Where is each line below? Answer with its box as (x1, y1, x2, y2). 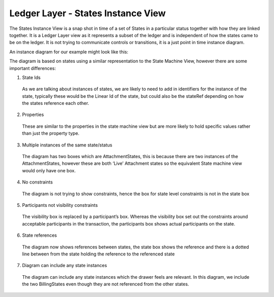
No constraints (22, 179, 53, 185)
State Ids (22, 74, 41, 81)
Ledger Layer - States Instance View (9, 8, 166, 19)
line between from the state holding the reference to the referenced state (22, 251, 175, 257)
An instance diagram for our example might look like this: (9, 49, 129, 55)
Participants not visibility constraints (22, 202, 98, 208)
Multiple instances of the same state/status (22, 142, 113, 148)
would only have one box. (22, 167, 76, 173)
